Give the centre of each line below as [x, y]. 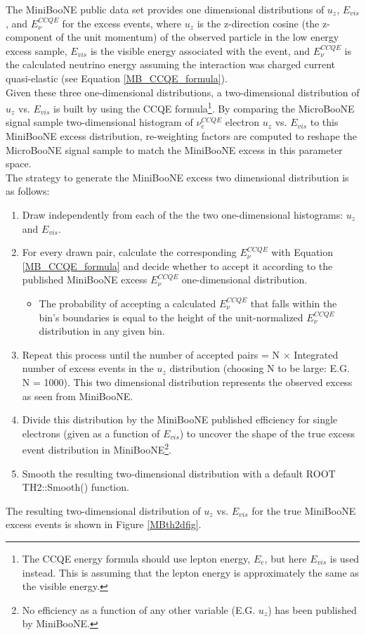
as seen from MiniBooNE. [78, 396]
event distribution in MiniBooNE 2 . [97, 448]
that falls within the [294, 303]
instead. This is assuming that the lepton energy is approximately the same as [190, 572]
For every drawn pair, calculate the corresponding [129, 252]
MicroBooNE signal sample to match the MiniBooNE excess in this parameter [174, 149]
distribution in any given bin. [102, 331]
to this [324, 122]
